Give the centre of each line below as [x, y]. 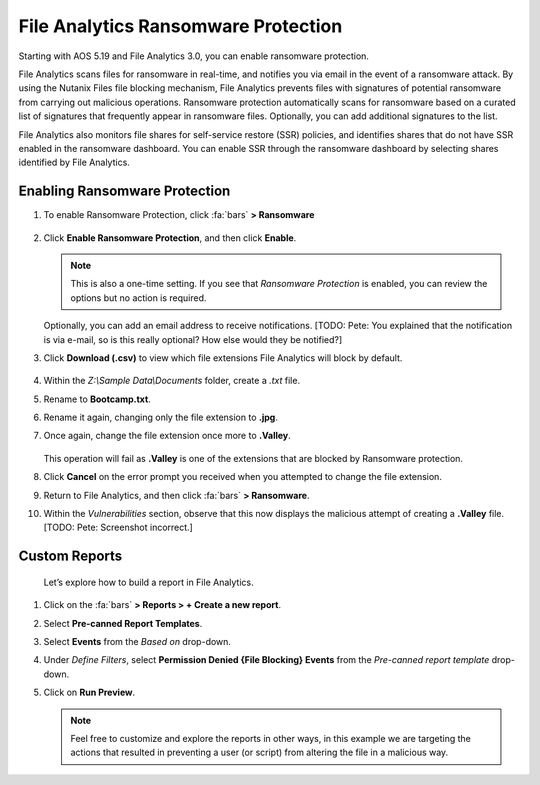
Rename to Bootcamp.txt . [97, 399]
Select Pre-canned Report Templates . [123, 623]
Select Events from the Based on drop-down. [137, 642]
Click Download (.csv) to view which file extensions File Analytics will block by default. [223, 357]
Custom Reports [70, 556]
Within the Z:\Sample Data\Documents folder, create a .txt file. [171, 381]
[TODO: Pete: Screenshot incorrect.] [118, 527]
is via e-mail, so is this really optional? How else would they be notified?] [193, 339]
